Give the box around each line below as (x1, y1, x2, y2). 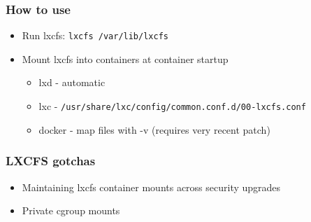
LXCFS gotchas (6, 152, 96, 169)
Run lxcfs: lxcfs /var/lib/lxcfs (22, 28, 168, 43)
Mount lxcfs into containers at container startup (22, 51, 229, 66)
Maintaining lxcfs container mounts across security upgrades (22, 179, 281, 194)
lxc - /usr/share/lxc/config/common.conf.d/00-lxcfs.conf (38, 99, 306, 113)
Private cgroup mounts (22, 203, 120, 218)
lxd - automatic (38, 75, 106, 90)
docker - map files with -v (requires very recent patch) (38, 122, 270, 137)
